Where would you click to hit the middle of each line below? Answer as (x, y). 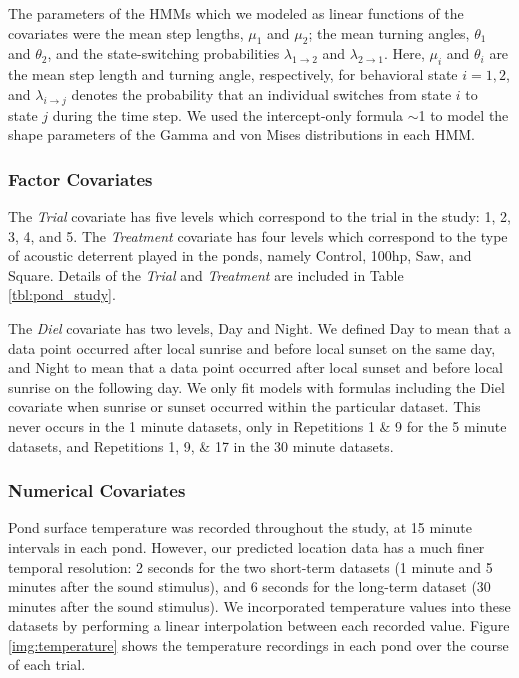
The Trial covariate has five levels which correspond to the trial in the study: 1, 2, (259, 215)
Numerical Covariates (97, 490)
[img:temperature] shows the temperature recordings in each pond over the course (258, 644)
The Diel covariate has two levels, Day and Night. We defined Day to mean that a (260, 327)
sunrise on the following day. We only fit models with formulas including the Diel (256, 386)
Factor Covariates (80, 178)
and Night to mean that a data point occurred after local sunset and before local (255, 367)
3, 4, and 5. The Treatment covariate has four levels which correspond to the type (258, 235)
